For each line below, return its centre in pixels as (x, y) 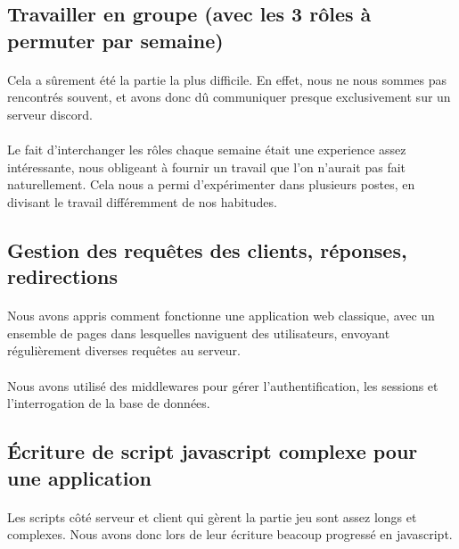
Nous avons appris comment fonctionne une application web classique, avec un (221, 316)
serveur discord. (50, 114)
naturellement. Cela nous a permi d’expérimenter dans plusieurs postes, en (211, 184)
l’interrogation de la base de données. (109, 403)
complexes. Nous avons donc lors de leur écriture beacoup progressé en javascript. (230, 534)
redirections (63, 276)
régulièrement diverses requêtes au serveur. (124, 350)
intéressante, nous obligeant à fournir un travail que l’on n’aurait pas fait (207, 166)
